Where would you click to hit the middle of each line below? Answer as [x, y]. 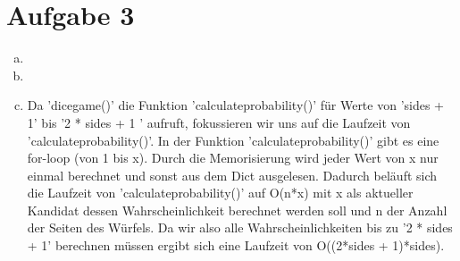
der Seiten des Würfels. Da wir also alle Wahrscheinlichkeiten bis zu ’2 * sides [240, 227]
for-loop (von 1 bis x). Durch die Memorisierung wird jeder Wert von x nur [233, 158]
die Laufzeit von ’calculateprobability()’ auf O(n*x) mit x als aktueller [220, 193]
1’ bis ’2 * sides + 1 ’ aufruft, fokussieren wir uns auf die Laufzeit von [219, 122]
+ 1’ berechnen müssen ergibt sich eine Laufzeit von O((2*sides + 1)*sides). [236, 245]
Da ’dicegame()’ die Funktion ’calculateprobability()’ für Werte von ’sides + [236, 105]
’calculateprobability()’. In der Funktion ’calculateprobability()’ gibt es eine [233, 140]
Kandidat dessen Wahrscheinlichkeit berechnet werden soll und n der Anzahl [237, 210]
